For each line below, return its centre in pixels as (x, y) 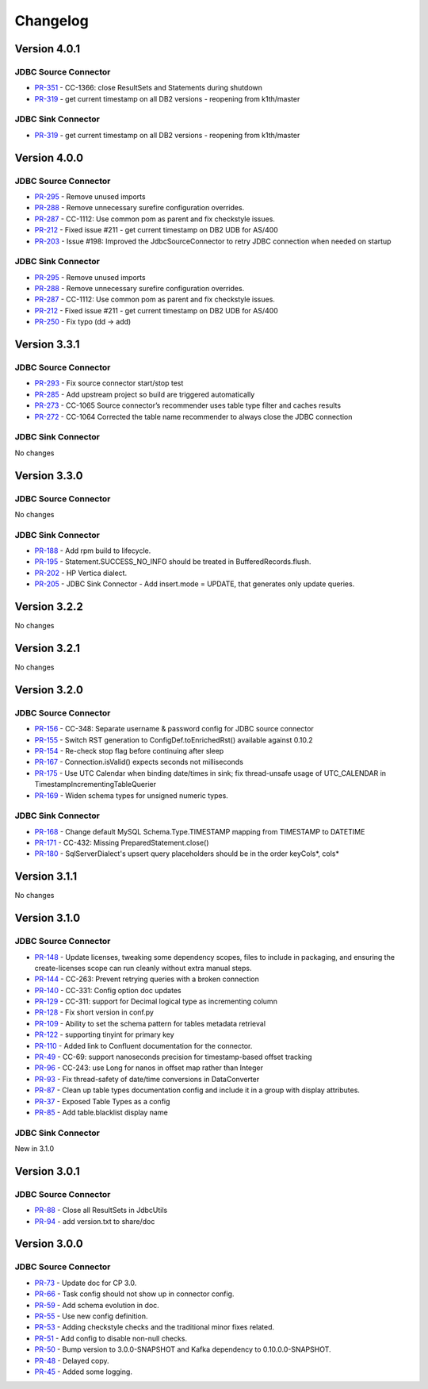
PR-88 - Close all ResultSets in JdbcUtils (101, 1211)
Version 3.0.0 (49, 1244)
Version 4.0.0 (49, 157)
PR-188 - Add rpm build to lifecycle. (93, 551)
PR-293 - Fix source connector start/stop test (109, 383)
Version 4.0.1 (48, 49)
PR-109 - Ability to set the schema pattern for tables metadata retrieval (150, 1023)
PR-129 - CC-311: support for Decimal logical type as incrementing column (156, 1001)
